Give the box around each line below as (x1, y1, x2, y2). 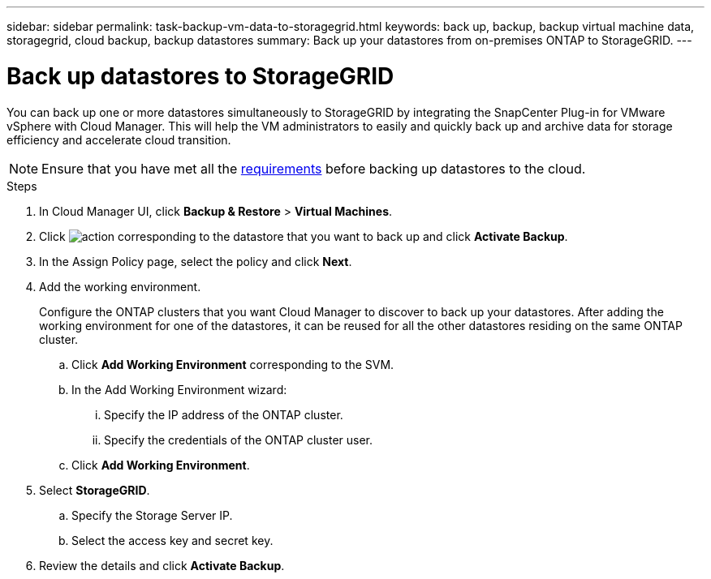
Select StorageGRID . (39, 482, 150, 497)
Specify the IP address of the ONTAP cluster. (104, 407, 343, 422)
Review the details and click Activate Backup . (39, 558, 285, 573)
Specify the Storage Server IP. (71, 508, 233, 522)
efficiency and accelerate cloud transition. (6, 132, 231, 147)
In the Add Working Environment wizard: (71, 382, 287, 397)
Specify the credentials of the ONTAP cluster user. (104, 432, 373, 447)
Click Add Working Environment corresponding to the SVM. (71, 357, 394, 371)
